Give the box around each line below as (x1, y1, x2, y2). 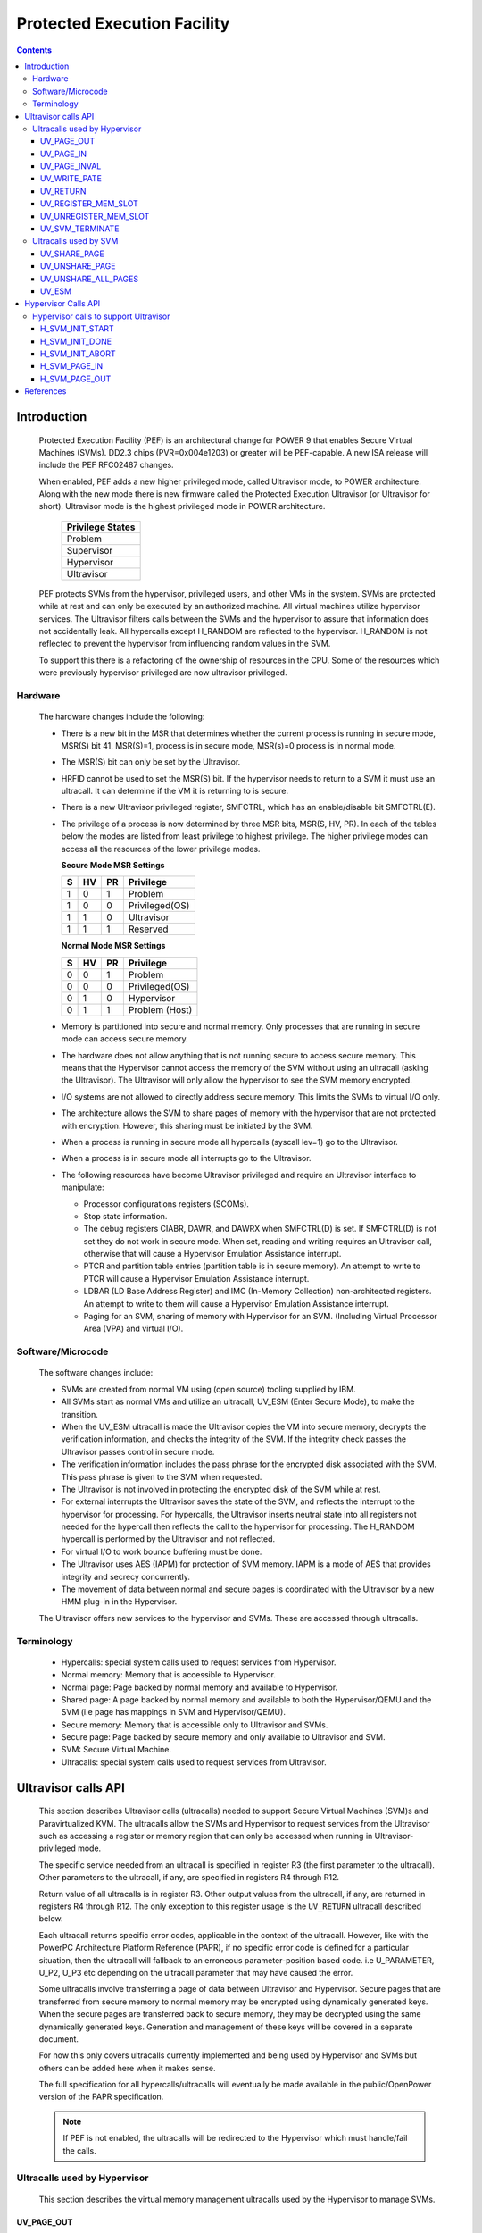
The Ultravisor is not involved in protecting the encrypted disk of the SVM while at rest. (61, 1484, 381, 1494)
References (24, 386, 67, 397)
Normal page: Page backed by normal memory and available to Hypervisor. (61, 1682, 338, 1693)
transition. (61, 1409, 98, 1419)
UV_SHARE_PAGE (40, 248, 104, 259)
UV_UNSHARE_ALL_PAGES (40, 273, 138, 284)
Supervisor (66, 544, 113, 556)
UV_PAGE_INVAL (40, 161, 102, 171)
